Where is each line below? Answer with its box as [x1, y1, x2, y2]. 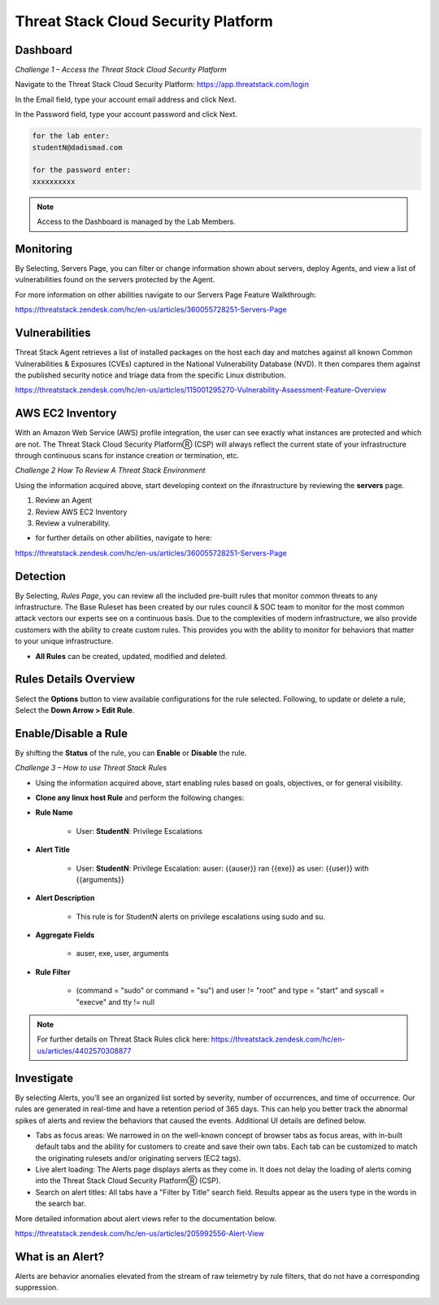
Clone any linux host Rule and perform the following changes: [35, 792, 245, 802]
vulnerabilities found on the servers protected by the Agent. [15, 275, 215, 285]
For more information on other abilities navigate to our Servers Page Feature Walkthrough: [15, 290, 317, 299]
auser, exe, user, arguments [76, 949, 169, 958]
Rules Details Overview [15, 672, 136, 687]
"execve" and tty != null [76, 997, 154, 1006]
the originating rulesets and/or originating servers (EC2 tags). [35, 1153, 241, 1163]
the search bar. [35, 1198, 86, 1208]
